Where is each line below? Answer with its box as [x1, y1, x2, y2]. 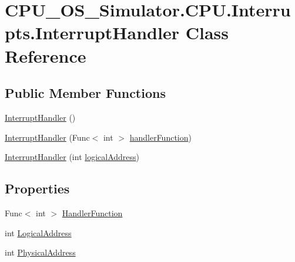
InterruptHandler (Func [5, 131, 90, 143]
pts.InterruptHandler [5, 21, 179, 45]
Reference [5, 43, 86, 67]
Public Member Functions [5, 84, 166, 102]
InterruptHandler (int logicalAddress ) [5, 151, 140, 163]
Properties [5, 179, 70, 198]
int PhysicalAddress [5, 246, 76, 258]
